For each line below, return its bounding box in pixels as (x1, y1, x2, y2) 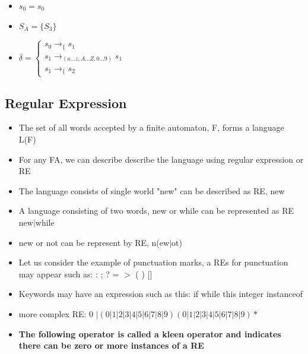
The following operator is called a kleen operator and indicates (18, 327, 281, 340)
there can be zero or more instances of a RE (18, 339, 204, 352)
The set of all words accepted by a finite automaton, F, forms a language (18, 121, 284, 134)
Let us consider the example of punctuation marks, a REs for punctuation (18, 256, 288, 268)
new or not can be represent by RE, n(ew (18, 236, 170, 248)
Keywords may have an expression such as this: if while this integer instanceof (18, 287, 303, 300)
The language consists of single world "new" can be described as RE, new (18, 184, 285, 197)
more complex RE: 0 (18, 307, 94, 320)
